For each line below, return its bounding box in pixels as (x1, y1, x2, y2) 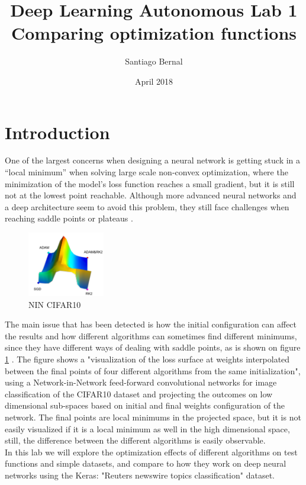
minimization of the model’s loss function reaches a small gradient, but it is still (5, 177, 295, 189)
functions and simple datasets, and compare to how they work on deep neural (5, 457, 286, 470)
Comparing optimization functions (11, 21, 297, 45)
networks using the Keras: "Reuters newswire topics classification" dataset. (5, 469, 275, 481)
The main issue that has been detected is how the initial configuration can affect (5, 318, 297, 330)
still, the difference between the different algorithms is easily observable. (5, 434, 266, 447)
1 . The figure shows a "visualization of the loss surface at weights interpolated (5, 353, 290, 365)
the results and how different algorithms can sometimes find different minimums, (5, 329, 297, 342)
